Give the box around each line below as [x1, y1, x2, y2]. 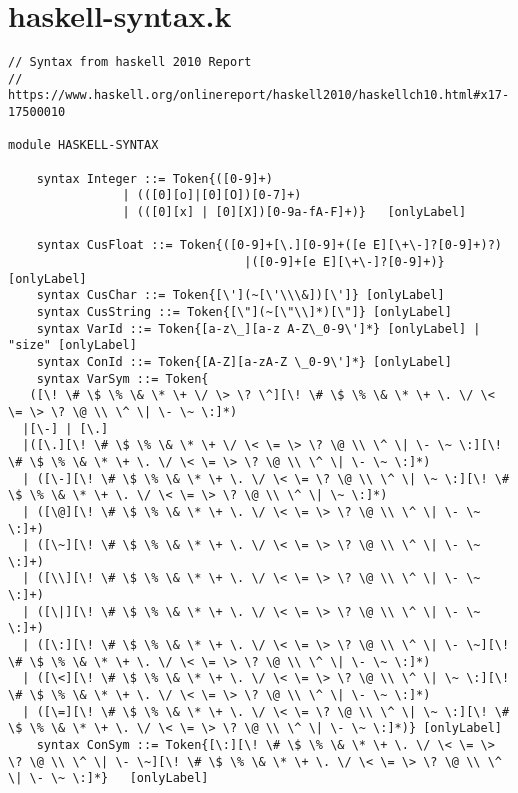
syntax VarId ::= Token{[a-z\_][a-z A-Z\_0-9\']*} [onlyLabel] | [36, 321, 481, 336]
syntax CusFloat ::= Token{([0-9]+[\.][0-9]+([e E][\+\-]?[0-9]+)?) [36, 238, 502, 253]
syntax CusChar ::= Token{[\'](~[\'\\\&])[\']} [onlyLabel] [36, 288, 445, 303]
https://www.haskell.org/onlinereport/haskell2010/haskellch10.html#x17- [8, 88, 510, 103]
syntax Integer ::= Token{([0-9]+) [36, 171, 273, 186]
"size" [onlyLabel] [8, 338, 137, 353]
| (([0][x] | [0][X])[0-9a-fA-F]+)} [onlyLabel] [122, 205, 467, 220]
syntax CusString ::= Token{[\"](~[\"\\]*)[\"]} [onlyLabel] [36, 304, 452, 319]
